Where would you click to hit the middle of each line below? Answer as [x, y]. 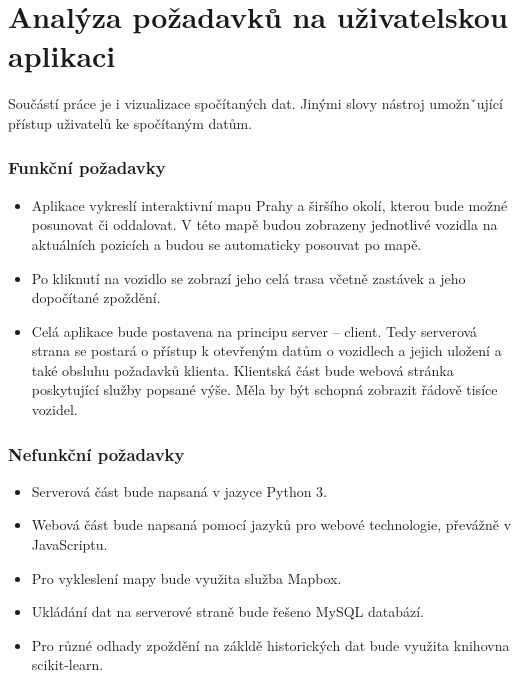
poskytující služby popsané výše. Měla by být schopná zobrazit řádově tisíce [264, 389]
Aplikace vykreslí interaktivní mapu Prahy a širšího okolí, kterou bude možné [269, 204]
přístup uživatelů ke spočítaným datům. [130, 122]
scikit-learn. [67, 664]
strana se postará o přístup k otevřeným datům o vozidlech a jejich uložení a [266, 350]
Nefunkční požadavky [96, 453]
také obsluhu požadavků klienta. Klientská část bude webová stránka [242, 369]
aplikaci [62, 55]
